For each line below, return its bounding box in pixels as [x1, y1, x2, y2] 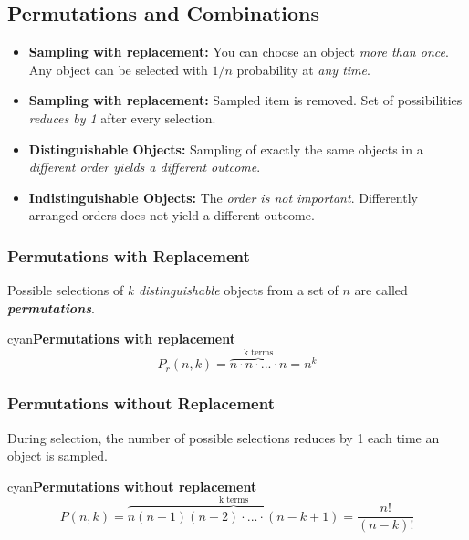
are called [354, 281, 408, 300]
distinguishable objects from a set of [138, 281, 339, 300]
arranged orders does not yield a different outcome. [28, 206, 315, 225]
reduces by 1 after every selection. [28, 108, 216, 127]
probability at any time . [236, 59, 370, 79]
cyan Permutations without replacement [7, 476, 257, 495]
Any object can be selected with [28, 59, 208, 79]
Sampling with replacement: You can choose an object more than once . [28, 42, 449, 61]
